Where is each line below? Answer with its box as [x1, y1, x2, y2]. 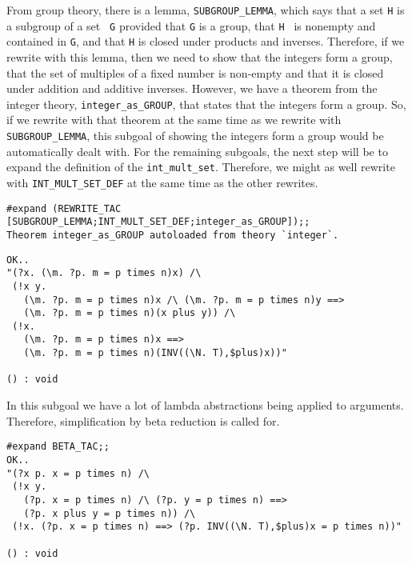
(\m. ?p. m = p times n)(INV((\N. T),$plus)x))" [23, 347, 287, 359]
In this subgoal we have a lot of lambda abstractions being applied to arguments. [6, 397, 404, 414]
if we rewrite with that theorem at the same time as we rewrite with [6, 111, 342, 128]
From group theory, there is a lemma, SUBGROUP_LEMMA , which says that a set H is [6, 2, 405, 18]
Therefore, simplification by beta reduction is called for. [6, 412, 280, 429]
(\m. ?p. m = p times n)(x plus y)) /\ [23, 307, 236, 319]
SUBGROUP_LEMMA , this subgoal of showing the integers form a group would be [6, 127, 384, 143]
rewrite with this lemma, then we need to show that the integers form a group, [6, 48, 393, 65]
